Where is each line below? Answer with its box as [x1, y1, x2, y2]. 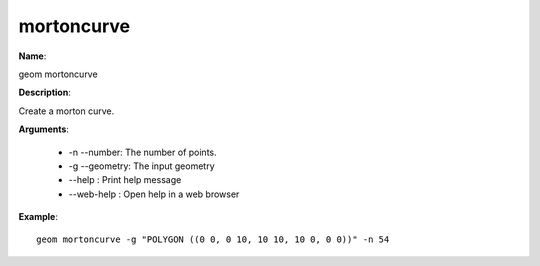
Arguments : [18, 123, 70, 135]
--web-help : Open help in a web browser [68, 188, 240, 200]
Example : [18, 211, 59, 223]
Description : [18, 86, 72, 99]
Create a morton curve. [18, 105, 115, 117]
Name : [18, 50, 47, 62]
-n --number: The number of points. [68, 146, 217, 158]
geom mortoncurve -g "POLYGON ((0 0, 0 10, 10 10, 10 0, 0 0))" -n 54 [36, 234, 390, 245]
